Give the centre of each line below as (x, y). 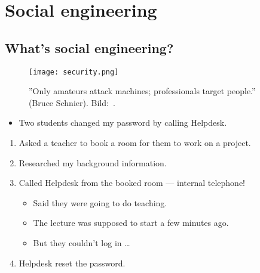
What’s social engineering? (89, 47)
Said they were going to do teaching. (100, 202)
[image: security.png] (74, 72)
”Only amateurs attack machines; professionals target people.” (142, 91)
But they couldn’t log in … (82, 242)
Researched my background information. (93, 162)
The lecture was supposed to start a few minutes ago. (131, 223)
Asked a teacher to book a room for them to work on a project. (135, 143)
